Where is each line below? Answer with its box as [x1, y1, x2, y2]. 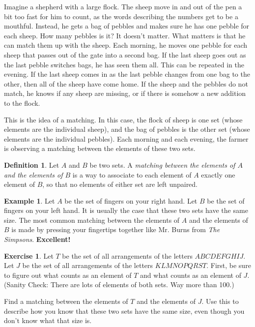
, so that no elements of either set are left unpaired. [42, 179, 198, 189]
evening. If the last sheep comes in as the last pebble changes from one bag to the [4, 69, 250, 79]
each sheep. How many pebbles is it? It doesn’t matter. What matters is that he [4, 30, 246, 40]
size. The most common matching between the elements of [4, 214, 180, 225]
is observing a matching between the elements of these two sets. [4, 143, 196, 153]
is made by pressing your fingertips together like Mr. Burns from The [11, 224, 220, 235]
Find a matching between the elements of [4, 296, 128, 306]
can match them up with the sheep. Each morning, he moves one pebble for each [4, 40, 248, 50]
